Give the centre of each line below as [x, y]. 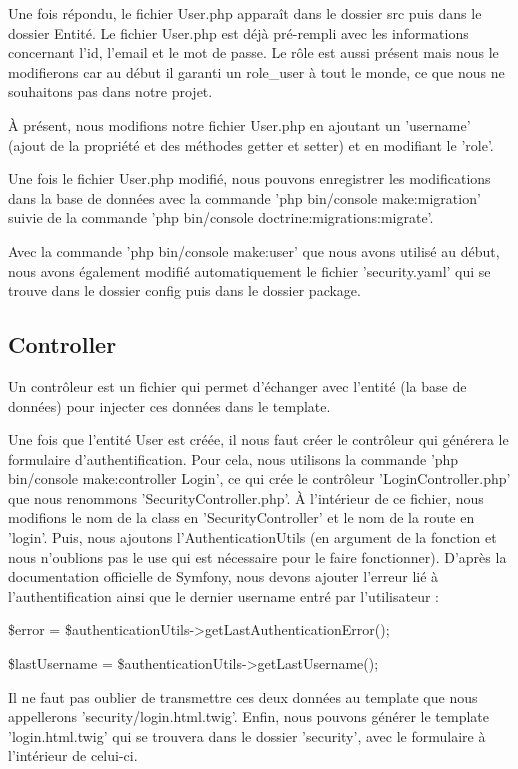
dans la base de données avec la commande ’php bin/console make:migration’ [244, 197]
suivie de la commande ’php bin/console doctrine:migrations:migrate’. [221, 217]
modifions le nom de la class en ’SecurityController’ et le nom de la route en [241, 517]
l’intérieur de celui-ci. [73, 755]
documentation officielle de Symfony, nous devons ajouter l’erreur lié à [223, 576]
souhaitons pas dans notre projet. [110, 91]
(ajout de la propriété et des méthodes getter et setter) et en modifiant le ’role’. [251, 144]
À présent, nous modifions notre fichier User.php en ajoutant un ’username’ [239, 124]
